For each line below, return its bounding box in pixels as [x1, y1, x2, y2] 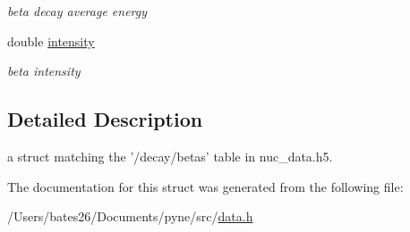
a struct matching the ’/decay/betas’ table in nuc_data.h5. [7, 146, 333, 165]
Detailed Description [7, 105, 203, 133]
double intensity [7, 31, 95, 50]
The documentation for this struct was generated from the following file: [7, 177, 404, 195]
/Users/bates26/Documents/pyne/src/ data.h [7, 207, 253, 226]
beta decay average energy [7, 2, 148, 20]
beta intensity [7, 62, 81, 80]
